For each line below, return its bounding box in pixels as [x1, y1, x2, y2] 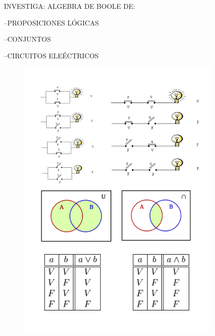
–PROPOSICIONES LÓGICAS [4, 17, 99, 27]
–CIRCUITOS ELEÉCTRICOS [4, 50, 99, 60]
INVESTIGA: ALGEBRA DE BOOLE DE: [4, 1, 135, 11]
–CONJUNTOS [4, 34, 51, 44]
